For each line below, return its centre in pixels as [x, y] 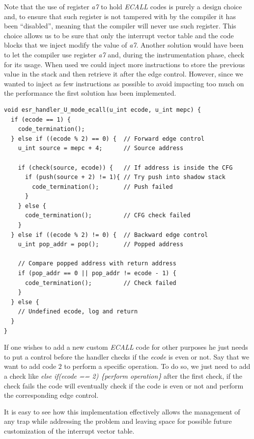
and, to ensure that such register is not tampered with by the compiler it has [120, 16]
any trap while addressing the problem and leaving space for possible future [118, 421]
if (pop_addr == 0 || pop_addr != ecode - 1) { [97, 273]
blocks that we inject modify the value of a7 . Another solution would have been [124, 45]
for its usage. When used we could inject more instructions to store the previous [125, 64]
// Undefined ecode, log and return [78, 312]
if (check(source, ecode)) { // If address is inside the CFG [125, 168]
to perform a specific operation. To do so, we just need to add [157, 366]
